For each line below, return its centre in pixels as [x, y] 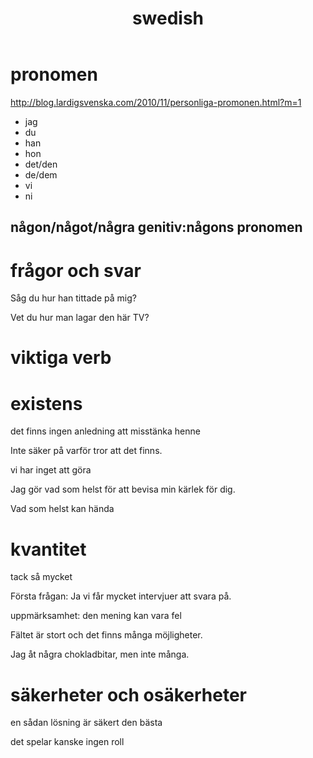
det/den [41, 164]
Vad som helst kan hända [62, 509]
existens [46, 403]
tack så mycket [41, 577]
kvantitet [48, 549]
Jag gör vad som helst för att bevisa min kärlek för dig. [123, 489]
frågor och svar [76, 270]
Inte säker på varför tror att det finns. [86, 451]
